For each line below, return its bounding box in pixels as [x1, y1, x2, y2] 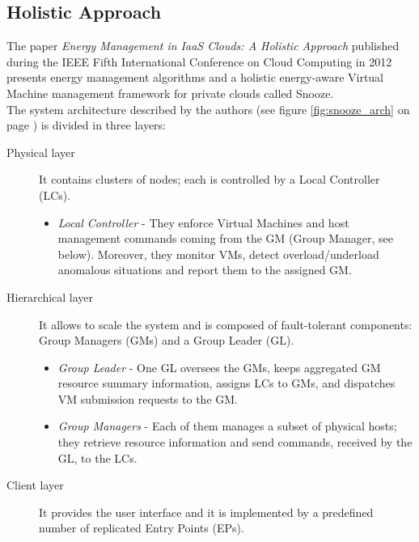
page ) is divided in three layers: [6, 116, 167, 133]
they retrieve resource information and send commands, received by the [57, 434, 413, 451]
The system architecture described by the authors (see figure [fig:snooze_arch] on [6, 100, 410, 117]
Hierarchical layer [6, 288, 94, 305]
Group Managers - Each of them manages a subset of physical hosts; [57, 417, 397, 434]
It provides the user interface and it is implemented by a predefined [39, 503, 374, 520]
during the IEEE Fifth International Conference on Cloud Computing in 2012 [6, 53, 392, 70]
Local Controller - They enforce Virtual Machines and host [57, 214, 349, 231]
